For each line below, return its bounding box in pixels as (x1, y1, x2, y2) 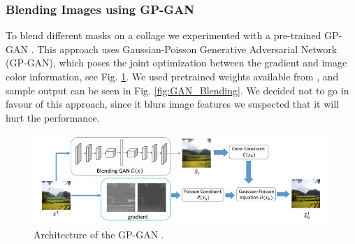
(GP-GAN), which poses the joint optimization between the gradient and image (6, 55, 347, 70)
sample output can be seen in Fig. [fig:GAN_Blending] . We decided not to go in (6, 82, 349, 97)
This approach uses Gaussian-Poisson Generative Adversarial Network (37, 41, 338, 56)
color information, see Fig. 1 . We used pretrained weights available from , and (6, 69, 339, 83)
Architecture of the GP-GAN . (34, 227, 164, 241)
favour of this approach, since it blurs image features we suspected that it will (6, 96, 339, 111)
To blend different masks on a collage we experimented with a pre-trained (6, 28, 321, 43)
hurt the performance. (6, 110, 100, 124)
